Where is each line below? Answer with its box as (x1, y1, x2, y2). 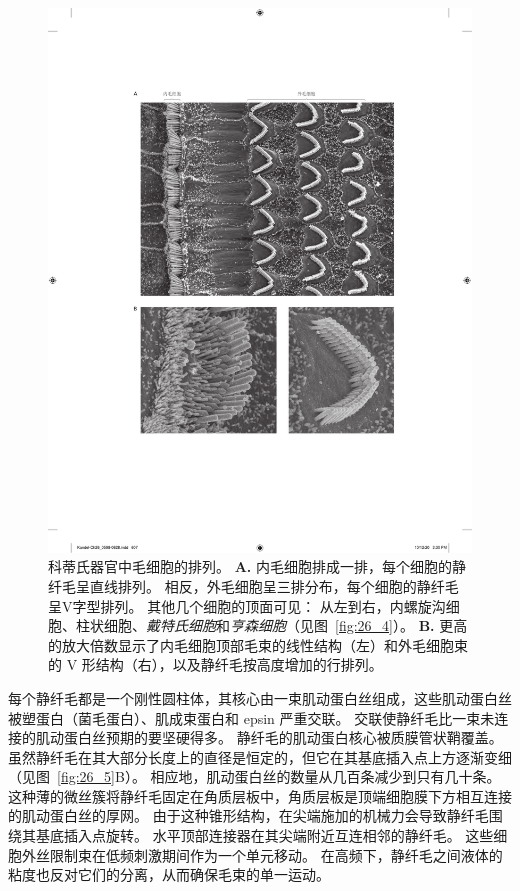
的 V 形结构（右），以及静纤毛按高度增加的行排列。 (48, 654, 383, 675)
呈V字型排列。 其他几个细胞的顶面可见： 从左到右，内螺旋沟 (48, 595, 446, 616)
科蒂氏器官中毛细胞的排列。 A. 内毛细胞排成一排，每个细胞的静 (48, 556, 466, 577)
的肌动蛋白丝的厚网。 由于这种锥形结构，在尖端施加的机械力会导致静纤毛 (8, 805, 489, 826)
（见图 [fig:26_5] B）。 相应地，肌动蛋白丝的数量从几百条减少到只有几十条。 (8, 766, 501, 787)
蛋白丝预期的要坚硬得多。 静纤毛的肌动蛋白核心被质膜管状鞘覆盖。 (63, 727, 503, 748)
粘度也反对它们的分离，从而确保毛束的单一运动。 (8, 864, 330, 885)
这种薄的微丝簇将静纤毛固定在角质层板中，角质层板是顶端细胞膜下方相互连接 (8, 785, 512, 806)
